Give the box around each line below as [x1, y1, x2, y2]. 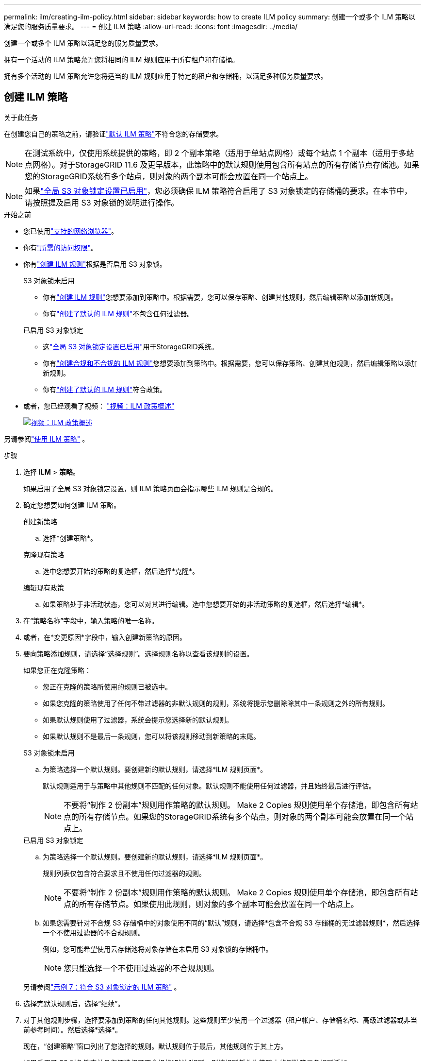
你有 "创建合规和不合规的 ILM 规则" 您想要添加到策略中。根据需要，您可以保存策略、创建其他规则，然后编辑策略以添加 [43, 359, 418, 367]
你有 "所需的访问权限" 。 [23, 243, 98, 252]
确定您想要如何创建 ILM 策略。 [23, 500, 121, 509]
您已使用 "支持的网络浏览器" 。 [23, 226, 118, 235]
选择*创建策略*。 [43, 533, 98, 542]
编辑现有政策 [23, 583, 64, 592]
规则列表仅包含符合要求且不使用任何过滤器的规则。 [43, 869, 206, 877]
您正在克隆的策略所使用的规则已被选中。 [43, 682, 172, 691]
